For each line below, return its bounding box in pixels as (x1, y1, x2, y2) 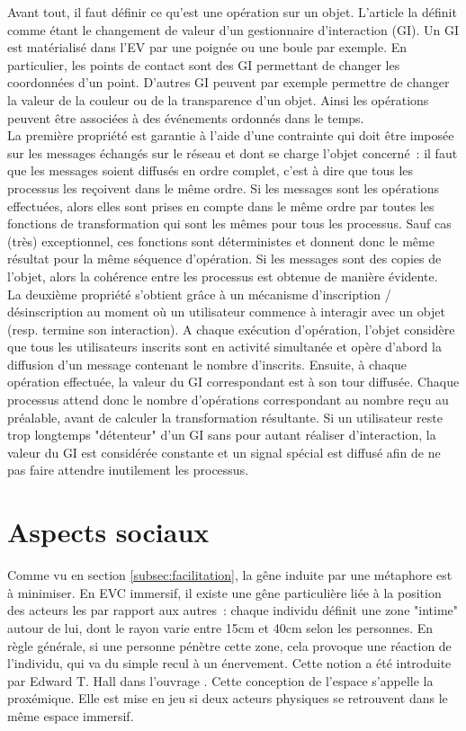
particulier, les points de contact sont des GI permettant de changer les (7, 55, 400, 74)
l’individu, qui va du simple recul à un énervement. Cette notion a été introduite (7, 654, 452, 673)
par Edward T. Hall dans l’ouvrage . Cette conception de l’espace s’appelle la (7, 671, 434, 690)
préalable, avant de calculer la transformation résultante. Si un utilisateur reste (7, 407, 443, 426)
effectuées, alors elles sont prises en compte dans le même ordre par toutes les (7, 196, 435, 215)
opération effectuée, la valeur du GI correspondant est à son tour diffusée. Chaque (7, 372, 460, 391)
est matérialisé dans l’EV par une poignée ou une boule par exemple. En (7, 38, 408, 57)
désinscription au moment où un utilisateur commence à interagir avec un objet (7, 302, 445, 321)
